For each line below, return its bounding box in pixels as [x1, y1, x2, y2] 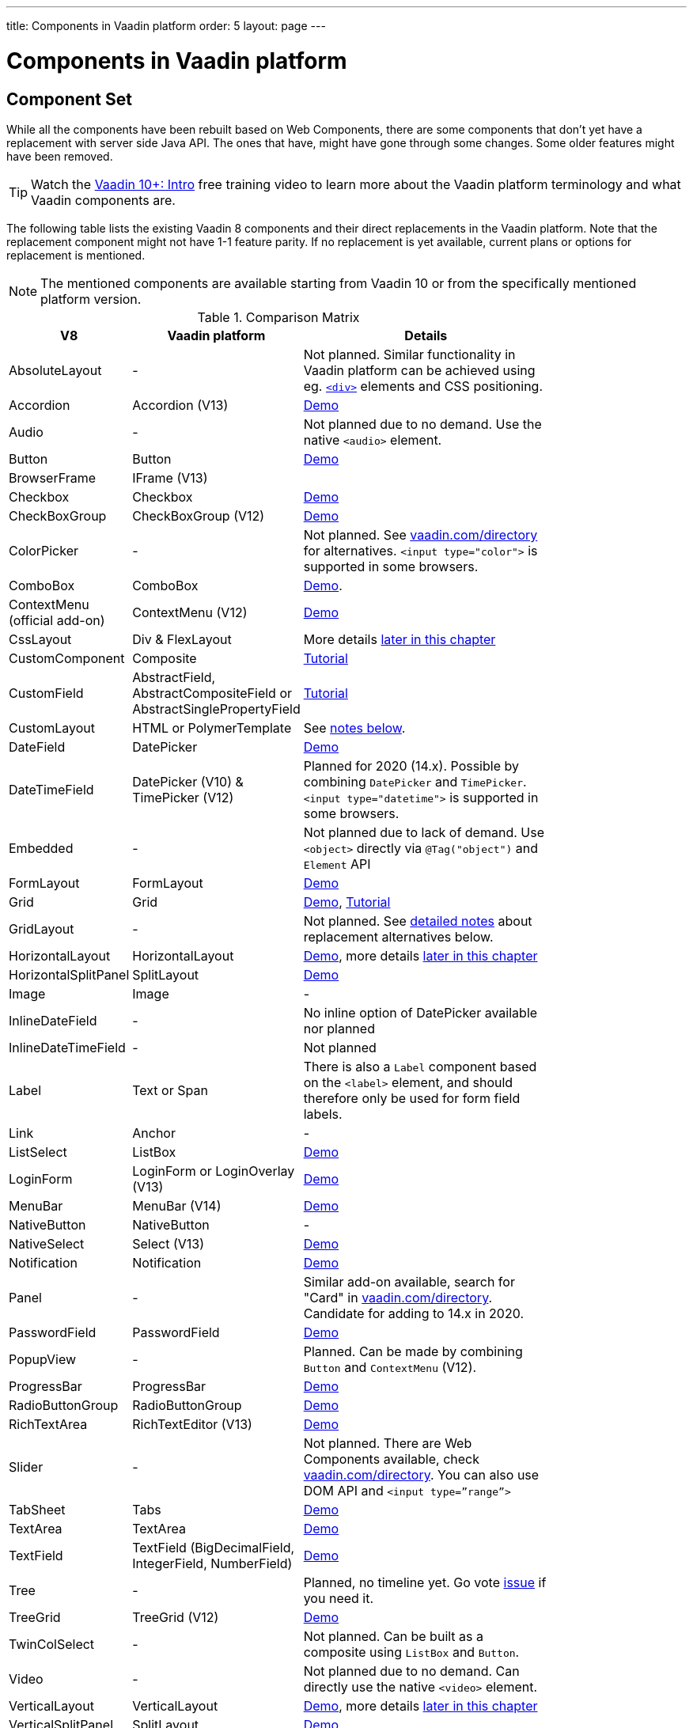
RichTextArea [9, 1415, 88, 1432]
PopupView [9, 1351, 77, 1367]
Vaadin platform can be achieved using [303, 362, 536, 378]
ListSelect [9, 1143, 67, 1160]
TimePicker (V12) [132, 789, 234, 805]
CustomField [9, 684, 84, 701]
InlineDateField [9, 1012, 97, 1029]
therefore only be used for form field [303, 1089, 521, 1106]
